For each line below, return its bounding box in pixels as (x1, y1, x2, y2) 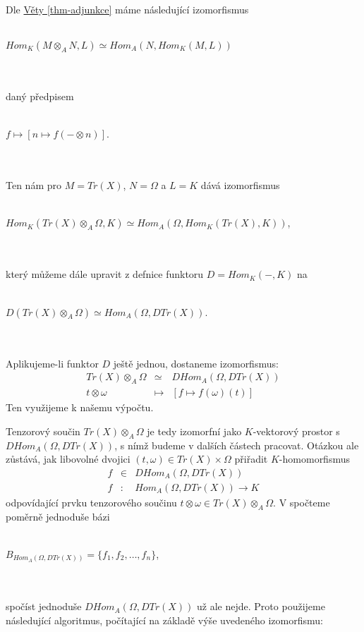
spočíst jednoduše (6, 599, 82, 614)
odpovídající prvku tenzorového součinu (6, 494, 177, 509)
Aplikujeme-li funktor (6, 355, 99, 370)
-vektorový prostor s (253, 423, 340, 438)
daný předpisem (6, 88, 74, 103)
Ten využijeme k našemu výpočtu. (6, 400, 154, 415)
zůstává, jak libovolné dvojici (6, 451, 131, 466)
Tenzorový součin (6, 423, 80, 438)
